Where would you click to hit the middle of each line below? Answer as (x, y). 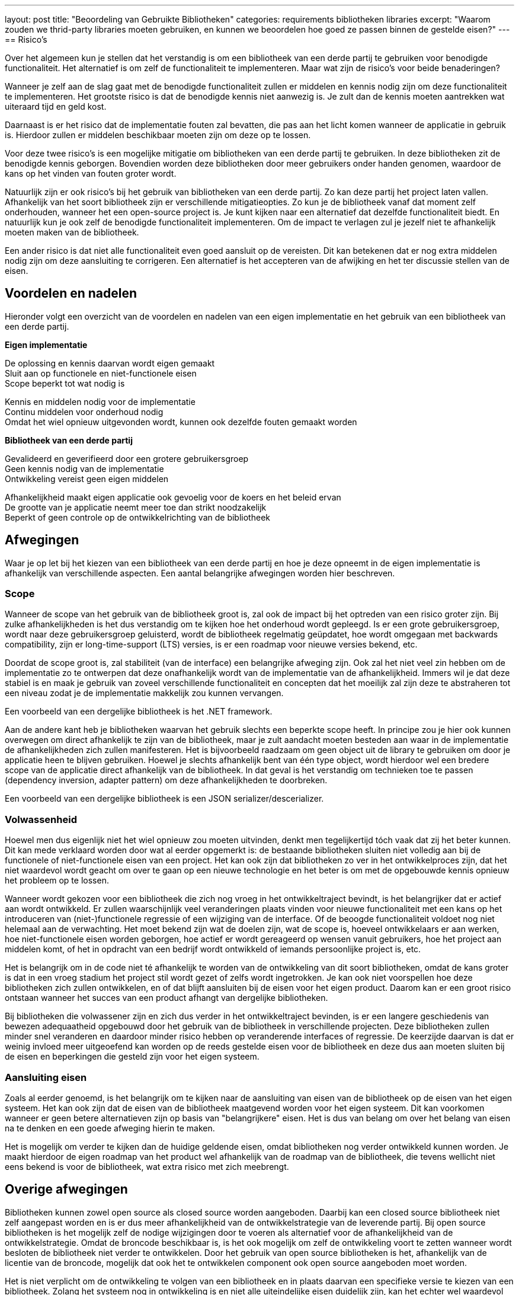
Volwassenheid (41, 819)
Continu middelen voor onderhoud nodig (84, 412)
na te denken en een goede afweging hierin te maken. (110, 1128)
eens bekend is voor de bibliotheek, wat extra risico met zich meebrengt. (147, 1166)
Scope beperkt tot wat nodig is (65, 383)
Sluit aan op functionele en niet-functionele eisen (101, 373)
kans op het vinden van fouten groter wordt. (91, 173)
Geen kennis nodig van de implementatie (84, 468)
